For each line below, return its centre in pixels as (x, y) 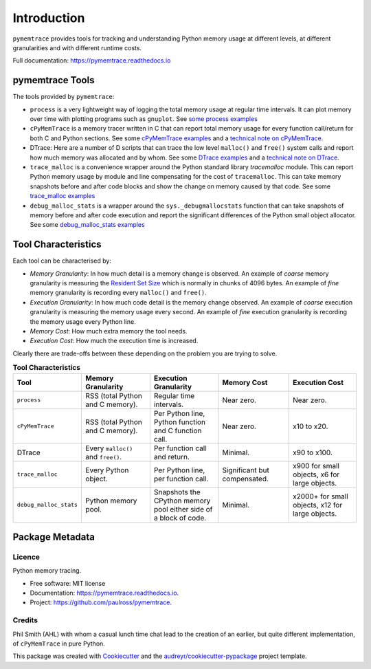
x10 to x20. (311, 426)
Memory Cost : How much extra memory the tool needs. (109, 331)
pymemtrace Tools (54, 80)
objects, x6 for (316, 474)
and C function (178, 430)
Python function (180, 421)
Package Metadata (54, 537)
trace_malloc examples (63, 196)
